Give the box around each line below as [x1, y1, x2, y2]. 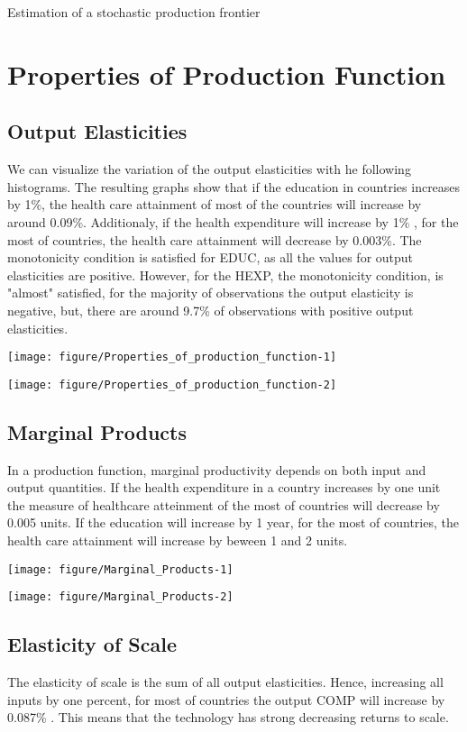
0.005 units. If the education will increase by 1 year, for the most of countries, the [7, 513, 459, 532]
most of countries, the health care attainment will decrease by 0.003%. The [7, 230, 422, 249]
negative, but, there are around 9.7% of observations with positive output [7, 300, 414, 319]
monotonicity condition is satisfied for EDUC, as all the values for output [7, 248, 414, 267]
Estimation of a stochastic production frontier [7, 3, 261, 21]
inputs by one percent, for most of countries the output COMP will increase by [7, 690, 445, 709]
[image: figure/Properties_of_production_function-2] [7, 378, 337, 391]
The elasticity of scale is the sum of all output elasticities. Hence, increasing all [7, 673, 444, 691]
